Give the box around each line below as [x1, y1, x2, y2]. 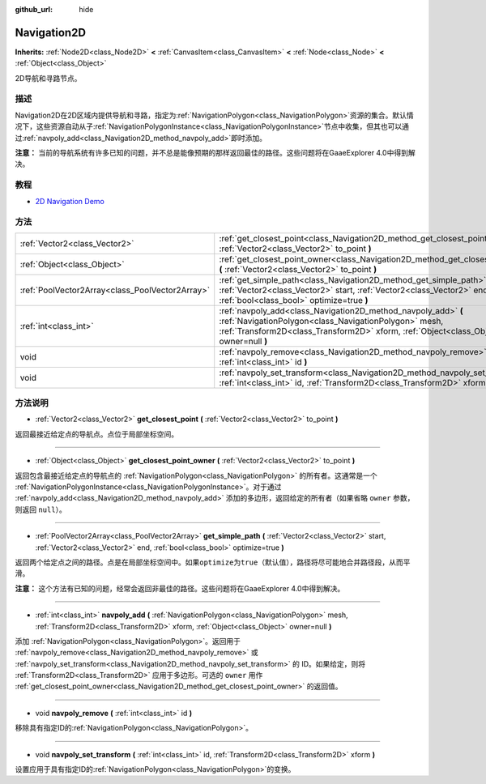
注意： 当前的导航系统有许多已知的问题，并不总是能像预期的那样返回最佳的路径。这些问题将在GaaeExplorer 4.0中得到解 [15, 148, 416, 157]
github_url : [15, 5, 53, 14]
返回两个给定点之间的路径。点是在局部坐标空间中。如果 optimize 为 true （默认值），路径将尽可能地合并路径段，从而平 [15, 557, 411, 567]
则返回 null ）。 [15, 505, 66, 514]
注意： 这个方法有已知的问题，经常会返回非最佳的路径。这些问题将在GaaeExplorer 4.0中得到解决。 [15, 583, 345, 593]
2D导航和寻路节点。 [15, 73, 82, 83]
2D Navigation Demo [35, 196, 104, 206]
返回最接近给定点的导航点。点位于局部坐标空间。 [15, 429, 178, 439]
